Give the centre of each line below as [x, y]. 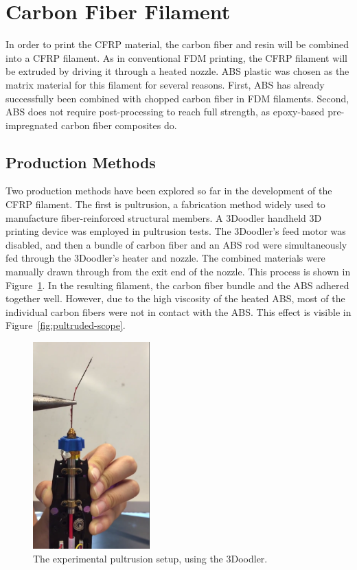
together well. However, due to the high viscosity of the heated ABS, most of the [175, 298]
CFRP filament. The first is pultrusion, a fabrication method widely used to [165, 204]
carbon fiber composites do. [119, 125]
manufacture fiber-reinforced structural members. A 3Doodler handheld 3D [164, 217]
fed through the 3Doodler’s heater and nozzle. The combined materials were [165, 258]
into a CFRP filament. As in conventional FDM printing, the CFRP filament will [176, 57]
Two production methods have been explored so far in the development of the [169, 191]
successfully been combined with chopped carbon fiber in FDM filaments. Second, [177, 98]
